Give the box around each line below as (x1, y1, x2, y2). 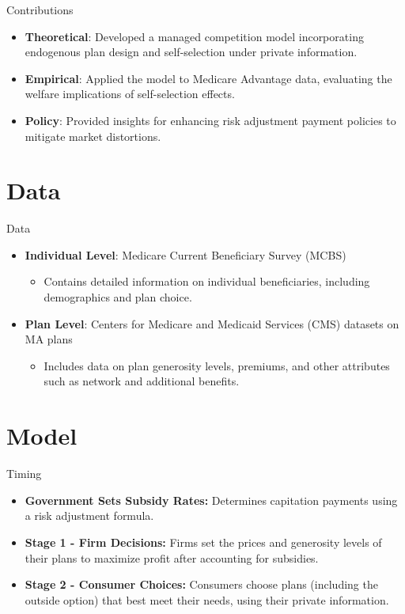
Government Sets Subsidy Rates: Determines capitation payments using (25, 491, 398, 508)
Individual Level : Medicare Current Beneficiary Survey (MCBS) (25, 246, 346, 263)
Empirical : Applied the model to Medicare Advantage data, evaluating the (25, 70, 392, 86)
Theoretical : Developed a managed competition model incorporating (25, 28, 364, 44)
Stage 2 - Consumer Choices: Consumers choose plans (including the (25, 576, 378, 593)
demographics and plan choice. (44, 289, 192, 305)
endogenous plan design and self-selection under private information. (25, 44, 358, 60)
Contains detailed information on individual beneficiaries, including (44, 273, 370, 290)
